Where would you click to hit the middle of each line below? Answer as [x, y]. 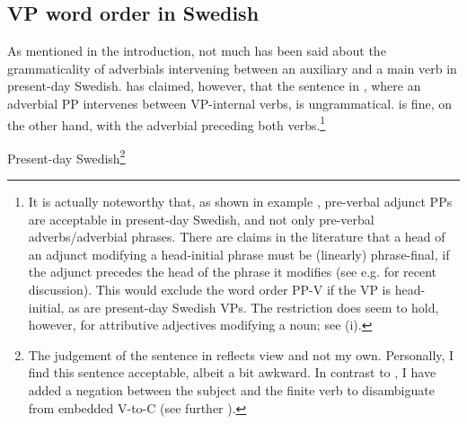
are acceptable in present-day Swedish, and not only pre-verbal [201, 219]
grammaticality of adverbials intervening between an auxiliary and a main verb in [232, 68]
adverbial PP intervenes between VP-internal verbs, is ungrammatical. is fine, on [229, 103]
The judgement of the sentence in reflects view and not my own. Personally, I [241, 354]
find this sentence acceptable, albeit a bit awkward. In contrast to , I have [232, 372]
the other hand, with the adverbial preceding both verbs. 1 [167, 123]
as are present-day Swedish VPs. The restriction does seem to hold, [254, 307]
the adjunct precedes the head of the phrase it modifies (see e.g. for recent [233, 272]
